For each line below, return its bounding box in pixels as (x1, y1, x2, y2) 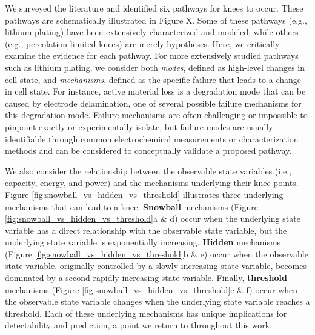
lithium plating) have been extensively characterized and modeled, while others (5, 25, 299, 38)
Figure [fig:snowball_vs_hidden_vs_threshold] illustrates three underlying (5, 188, 283, 201)
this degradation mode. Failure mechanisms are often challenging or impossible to (5, 108, 308, 121)
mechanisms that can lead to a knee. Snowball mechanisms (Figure (5, 200, 259, 213)
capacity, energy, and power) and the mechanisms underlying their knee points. (5, 176, 299, 189)
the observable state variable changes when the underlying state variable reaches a (5, 295, 310, 308)
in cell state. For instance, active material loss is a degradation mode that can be (5, 85, 306, 98)
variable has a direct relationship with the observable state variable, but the (5, 224, 287, 236)
